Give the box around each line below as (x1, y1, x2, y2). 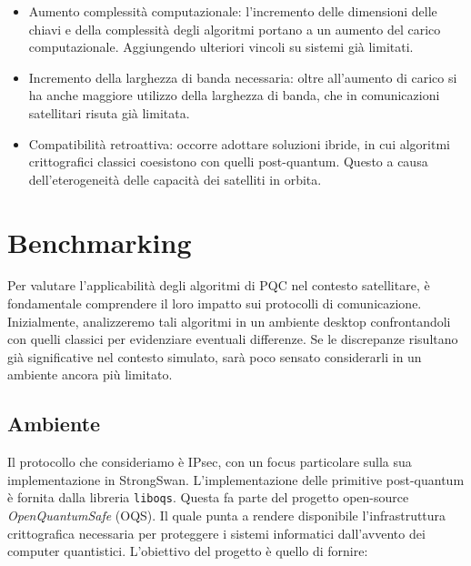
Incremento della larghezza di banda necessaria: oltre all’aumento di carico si (28, 67, 457, 86)
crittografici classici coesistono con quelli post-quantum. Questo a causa (28, 152, 428, 171)
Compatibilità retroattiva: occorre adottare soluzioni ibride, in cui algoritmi (28, 134, 450, 153)
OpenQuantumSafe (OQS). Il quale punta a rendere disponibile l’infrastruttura (7, 506, 446, 525)
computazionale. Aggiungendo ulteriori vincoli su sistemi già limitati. (28, 37, 414, 56)
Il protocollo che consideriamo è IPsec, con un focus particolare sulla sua (7, 452, 412, 471)
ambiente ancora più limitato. (7, 365, 173, 384)
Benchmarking (7, 223, 192, 260)
